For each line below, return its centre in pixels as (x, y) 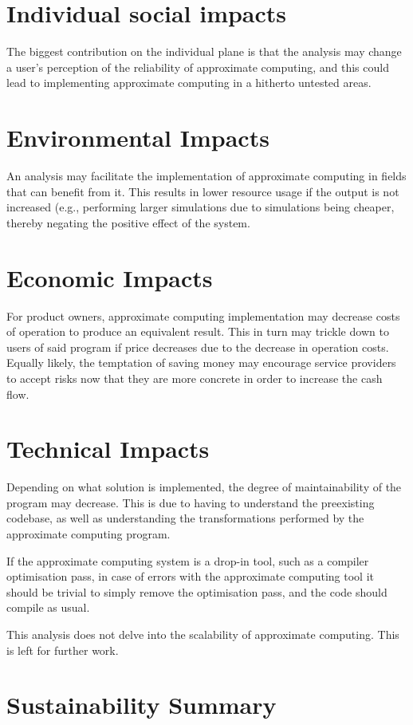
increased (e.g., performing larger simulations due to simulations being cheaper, (201, 207)
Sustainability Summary (142, 705)
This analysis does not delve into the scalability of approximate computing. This (203, 634)
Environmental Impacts (138, 138)
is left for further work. (63, 650)
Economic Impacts (110, 277)
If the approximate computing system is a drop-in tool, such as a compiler (188, 560)
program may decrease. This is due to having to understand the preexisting (191, 502)
